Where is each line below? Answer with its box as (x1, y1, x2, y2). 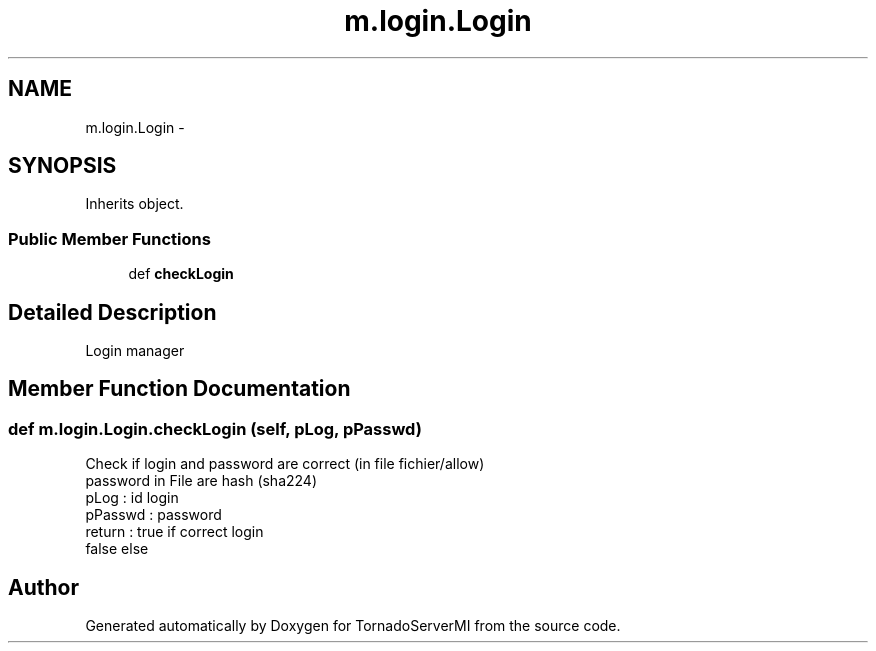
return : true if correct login (85, 523, 264, 541)
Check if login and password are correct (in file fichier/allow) (85, 455, 485, 473)
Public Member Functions (8, 228, 211, 249)
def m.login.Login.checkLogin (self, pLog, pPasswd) (8, 418, 422, 439)
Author (8, 574, 79, 600)
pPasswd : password (85, 506, 222, 524)
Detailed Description (8, 299, 217, 325)
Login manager (85, 342, 185, 360)
